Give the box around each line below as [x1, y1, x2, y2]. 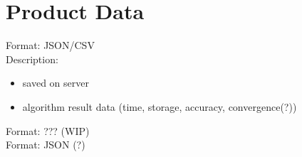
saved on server [22, 75, 89, 90]
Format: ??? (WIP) [6, 123, 90, 138]
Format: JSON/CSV [6, 38, 95, 53]
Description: [6, 51, 58, 66]
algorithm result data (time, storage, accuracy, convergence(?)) [22, 99, 297, 114]
